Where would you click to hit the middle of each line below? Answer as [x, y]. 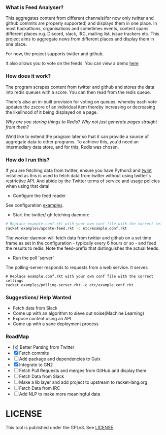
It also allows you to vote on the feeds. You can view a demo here [72, 64]
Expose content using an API [42, 318]
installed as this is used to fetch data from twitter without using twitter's [78, 175]
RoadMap [17, 336]
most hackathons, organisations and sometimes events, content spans [77, 29]
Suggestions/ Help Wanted [38, 297]
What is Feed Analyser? [34, 7]
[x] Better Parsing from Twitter [44, 347]
